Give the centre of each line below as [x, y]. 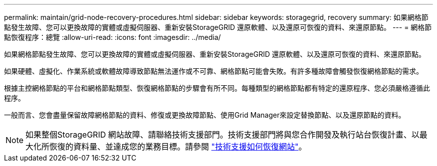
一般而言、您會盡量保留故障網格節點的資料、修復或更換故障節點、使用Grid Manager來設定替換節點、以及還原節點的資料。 [205, 115]
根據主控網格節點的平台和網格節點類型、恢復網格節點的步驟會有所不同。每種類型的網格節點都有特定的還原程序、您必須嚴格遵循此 [217, 88]
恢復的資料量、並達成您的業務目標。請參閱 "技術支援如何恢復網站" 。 [178, 147]
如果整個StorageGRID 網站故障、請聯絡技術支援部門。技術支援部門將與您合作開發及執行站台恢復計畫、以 [222, 135]
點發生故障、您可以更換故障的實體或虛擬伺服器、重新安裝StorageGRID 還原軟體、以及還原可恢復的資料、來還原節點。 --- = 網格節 [218, 27]
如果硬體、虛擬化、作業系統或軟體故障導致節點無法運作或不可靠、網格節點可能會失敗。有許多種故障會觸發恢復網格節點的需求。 [214, 71]
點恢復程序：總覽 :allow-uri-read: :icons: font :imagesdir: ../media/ [112, 37]
